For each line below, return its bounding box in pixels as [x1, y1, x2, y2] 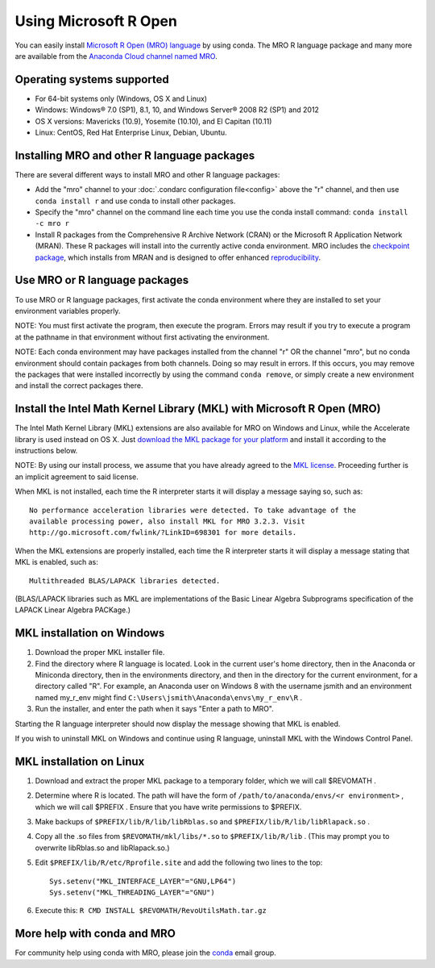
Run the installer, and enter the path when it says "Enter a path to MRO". [35, 704, 274, 714]
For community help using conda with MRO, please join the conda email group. [14, 948, 277, 958]
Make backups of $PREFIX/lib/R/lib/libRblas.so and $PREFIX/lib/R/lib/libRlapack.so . [35, 817, 371, 826]
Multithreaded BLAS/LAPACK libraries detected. [29, 576, 221, 585]
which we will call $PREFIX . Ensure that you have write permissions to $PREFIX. [35, 802, 302, 812]
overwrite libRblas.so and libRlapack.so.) [35, 843, 170, 853]
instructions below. [14, 445, 78, 455]
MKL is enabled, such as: [14, 557, 98, 567]
